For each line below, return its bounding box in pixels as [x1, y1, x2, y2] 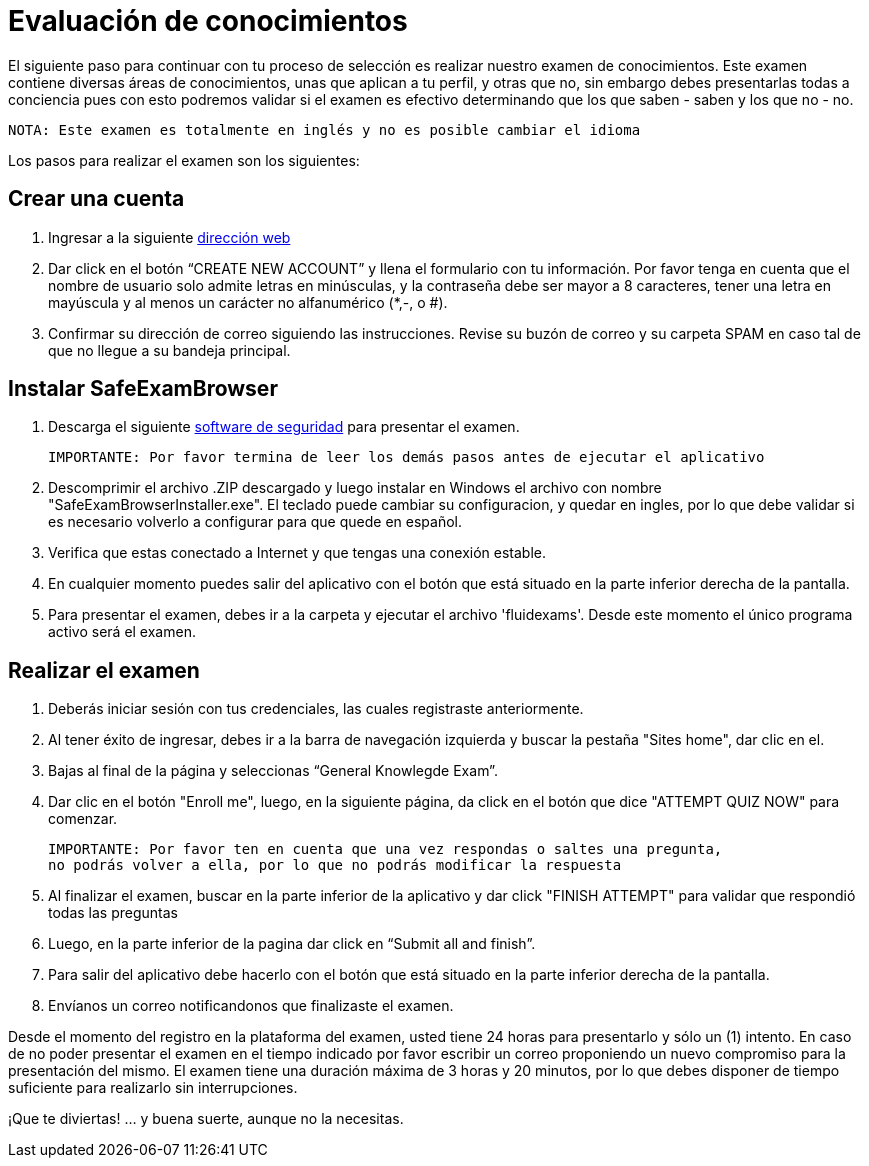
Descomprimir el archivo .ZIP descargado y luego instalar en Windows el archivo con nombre [48, 479, 662, 497]
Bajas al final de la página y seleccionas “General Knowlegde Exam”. [48, 762, 498, 780]
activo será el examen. [48, 623, 196, 641]
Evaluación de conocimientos [8, 4, 408, 38]
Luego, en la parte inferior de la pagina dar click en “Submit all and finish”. [48, 935, 536, 953]
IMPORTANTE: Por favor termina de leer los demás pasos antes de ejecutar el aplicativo [48, 449, 765, 466]
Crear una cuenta [8, 186, 185, 212]
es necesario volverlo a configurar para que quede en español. [48, 513, 462, 531]
